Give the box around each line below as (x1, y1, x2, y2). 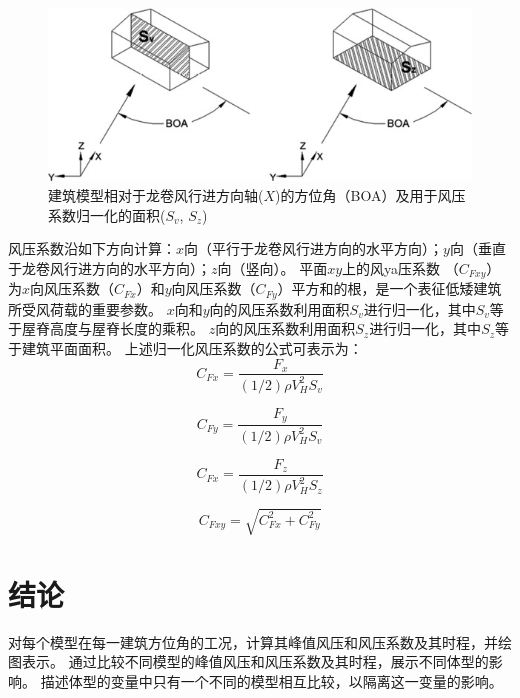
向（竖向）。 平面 (217, 257, 328, 278)
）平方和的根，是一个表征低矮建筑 (277, 278, 502, 299)
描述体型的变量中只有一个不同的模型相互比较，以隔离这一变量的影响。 (40, 671, 503, 692)
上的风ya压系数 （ (342, 257, 459, 278)
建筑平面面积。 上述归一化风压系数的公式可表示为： (21, 337, 363, 358)
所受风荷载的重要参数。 (8, 298, 162, 319)
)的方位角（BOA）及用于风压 (275, 185, 466, 206)
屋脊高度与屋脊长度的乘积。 (21, 318, 204, 339)
